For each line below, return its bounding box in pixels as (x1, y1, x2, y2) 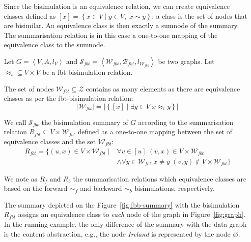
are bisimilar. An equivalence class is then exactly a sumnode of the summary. (4, 20, 239, 30)
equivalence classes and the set (4, 136, 96, 146)
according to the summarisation (138, 117, 234, 127)
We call (4, 117, 27, 127)
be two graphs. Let (158, 56, 215, 66)
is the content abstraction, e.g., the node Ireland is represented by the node (4, 228, 231, 239)
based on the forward (4, 183, 68, 193)
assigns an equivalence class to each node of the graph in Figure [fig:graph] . (18, 209, 246, 219)
